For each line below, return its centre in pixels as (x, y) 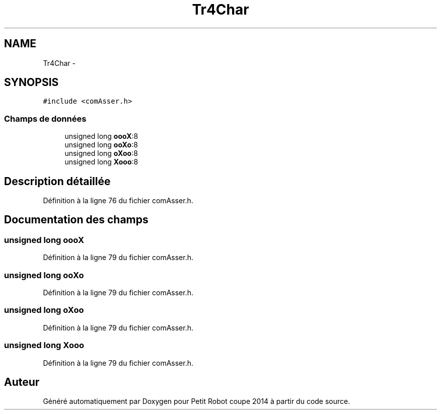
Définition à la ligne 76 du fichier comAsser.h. (118, 201)
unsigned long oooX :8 (101, 136)
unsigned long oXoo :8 (101, 153)
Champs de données (45, 118)
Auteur (22, 382)
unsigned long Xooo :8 (101, 162)
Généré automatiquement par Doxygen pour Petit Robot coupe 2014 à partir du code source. (197, 401)
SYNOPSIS (31, 82)
